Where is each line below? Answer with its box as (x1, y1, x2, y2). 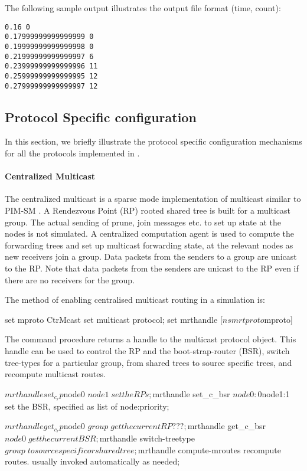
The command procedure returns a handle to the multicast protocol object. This (5, 333, 296, 345)
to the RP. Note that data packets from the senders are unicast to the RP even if (5, 261, 299, 274)
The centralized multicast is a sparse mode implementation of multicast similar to (5, 192, 301, 205)
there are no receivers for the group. (5, 273, 135, 286)
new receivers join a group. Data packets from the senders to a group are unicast (5, 250, 297, 263)
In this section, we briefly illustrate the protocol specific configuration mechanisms (5, 135, 302, 148)
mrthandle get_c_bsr (187, 420, 266, 432)
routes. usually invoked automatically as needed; (5, 455, 180, 467)
